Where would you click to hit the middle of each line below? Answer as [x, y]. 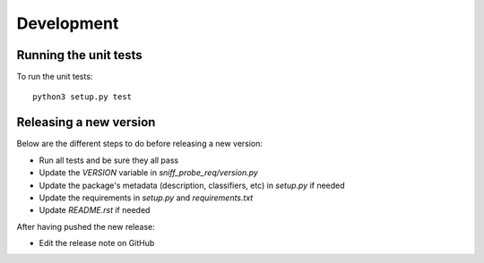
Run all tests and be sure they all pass [109, 160]
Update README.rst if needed [95, 210]
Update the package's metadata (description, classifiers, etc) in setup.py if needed [192, 185]
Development [68, 23]
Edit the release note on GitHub [97, 243]
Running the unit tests [79, 55]
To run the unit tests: [55, 77]
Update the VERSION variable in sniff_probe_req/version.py [149, 173]
